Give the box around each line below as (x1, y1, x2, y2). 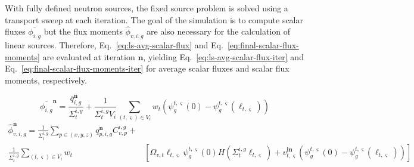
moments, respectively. (5, 73, 87, 86)
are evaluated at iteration (42, 50, 135, 63)
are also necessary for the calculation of (147, 25, 291, 38)
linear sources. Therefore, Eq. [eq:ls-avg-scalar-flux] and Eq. (5, 39, 223, 51)
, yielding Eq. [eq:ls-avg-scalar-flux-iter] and (143, 50, 304, 63)
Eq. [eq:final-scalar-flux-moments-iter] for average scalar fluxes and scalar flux (5, 62, 290, 75)
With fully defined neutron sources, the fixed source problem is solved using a (5, 2, 288, 14)
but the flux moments (43, 25, 123, 38)
